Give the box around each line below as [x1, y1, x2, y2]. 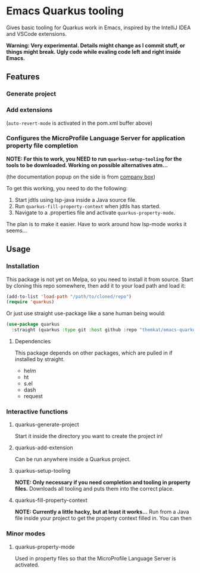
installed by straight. [14, 356, 65, 363]
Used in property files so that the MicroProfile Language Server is [14, 554, 176, 562]
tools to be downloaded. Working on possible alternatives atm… [6, 161, 168, 168]
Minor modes [6, 529, 46, 538]
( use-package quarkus [6, 321, 60, 328]
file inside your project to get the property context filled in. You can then [14, 515, 192, 522]
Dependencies [14, 338, 51, 345]
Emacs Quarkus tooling [6, 4, 124, 18]
